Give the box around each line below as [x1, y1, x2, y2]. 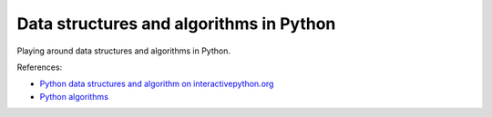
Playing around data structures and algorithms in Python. [16, 45, 231, 56]
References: [16, 62, 63, 73]
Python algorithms [39, 91, 109, 102]
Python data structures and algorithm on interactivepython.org [39, 78, 274, 90]
